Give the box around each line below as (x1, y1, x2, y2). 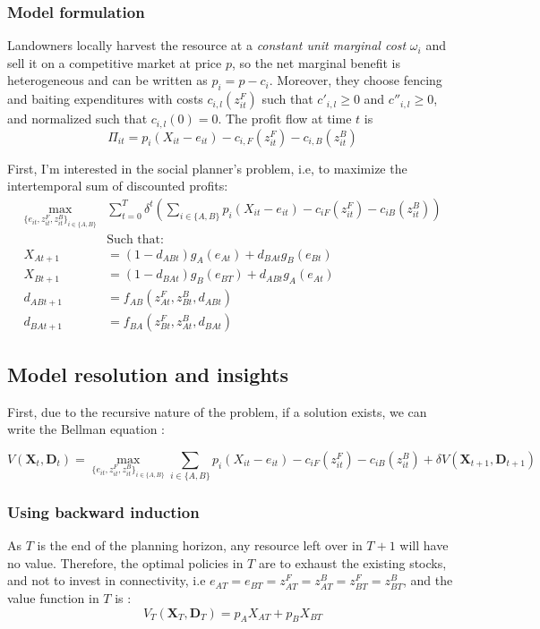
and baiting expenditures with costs (7, 89, 203, 108)
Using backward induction (7, 500, 200, 523)
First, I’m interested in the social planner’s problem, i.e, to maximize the (7, 158, 407, 177)
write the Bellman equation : (7, 420, 166, 438)
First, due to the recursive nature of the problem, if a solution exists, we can (7, 402, 427, 421)
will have (399, 536, 449, 555)
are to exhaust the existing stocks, (258, 553, 447, 572)
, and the (402, 571, 453, 590)
